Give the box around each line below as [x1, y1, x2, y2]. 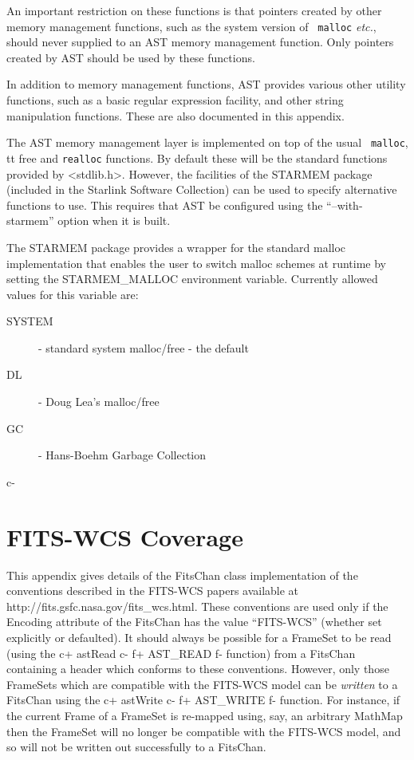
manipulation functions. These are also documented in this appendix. [6, 107, 345, 124]
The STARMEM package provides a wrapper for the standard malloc [6, 238, 346, 255]
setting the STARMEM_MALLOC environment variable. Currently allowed [6, 270, 378, 287]
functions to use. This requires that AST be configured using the [6, 196, 323, 213]
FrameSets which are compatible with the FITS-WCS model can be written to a [6, 675, 398, 692]
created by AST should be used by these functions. [6, 49, 255, 65]
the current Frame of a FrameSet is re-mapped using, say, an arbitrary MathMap [6, 707, 403, 723]
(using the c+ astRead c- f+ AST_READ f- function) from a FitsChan [6, 644, 356, 661]
